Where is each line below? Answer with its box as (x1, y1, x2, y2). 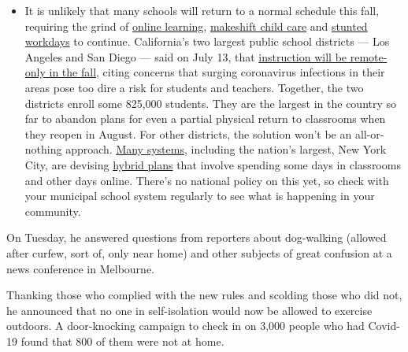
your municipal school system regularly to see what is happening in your (24, 187, 375, 204)
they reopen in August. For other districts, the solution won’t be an (24, 125, 352, 142)
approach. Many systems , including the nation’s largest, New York (65, 141, 387, 157)
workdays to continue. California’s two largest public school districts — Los (24, 33, 390, 50)
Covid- (368, 317, 400, 334)
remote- (350, 48, 388, 65)
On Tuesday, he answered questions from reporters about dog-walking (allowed (6, 229, 387, 246)
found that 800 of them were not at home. (20, 332, 224, 349)
